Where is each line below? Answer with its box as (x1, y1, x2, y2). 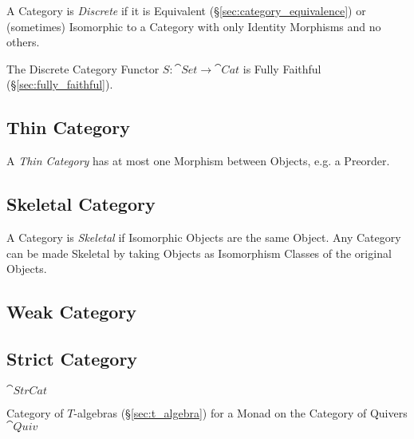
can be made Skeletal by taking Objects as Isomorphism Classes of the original (6, 244, 392, 261)
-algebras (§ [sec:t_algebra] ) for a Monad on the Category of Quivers (73, 404, 408, 421)
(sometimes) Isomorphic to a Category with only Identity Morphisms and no (6, 18, 381, 34)
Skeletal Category (6, 192, 156, 216)
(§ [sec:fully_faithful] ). (6, 76, 113, 93)
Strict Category (6, 346, 138, 370)
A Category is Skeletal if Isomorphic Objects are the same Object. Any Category (6, 228, 401, 245)
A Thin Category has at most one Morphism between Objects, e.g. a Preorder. (6, 152, 390, 169)
